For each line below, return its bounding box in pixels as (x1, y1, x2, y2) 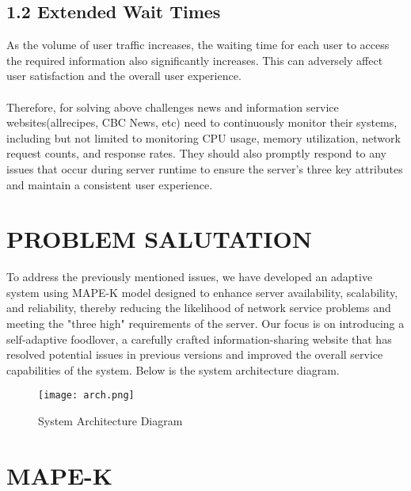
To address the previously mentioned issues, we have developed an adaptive (6, 268, 373, 285)
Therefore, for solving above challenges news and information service (6, 98, 339, 115)
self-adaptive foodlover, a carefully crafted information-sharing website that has (6, 330, 392, 347)
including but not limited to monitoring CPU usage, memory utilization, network (6, 129, 401, 146)
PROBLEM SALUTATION (6, 223, 312, 255)
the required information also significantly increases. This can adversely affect (6, 51, 383, 68)
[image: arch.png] (38, 390, 135, 402)
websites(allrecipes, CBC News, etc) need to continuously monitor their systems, (6, 114, 398, 131)
